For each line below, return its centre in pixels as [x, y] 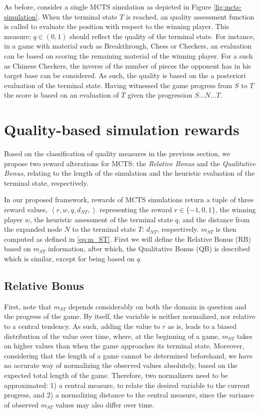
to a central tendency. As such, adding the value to [82, 326]
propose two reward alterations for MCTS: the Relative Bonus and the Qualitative [130, 163]
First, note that [28, 306]
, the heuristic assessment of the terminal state [101, 219]
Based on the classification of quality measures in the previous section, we [117, 153]
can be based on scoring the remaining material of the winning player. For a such [128, 55]
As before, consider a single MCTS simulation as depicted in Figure [108, 7]
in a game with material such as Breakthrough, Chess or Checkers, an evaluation [128, 46]
